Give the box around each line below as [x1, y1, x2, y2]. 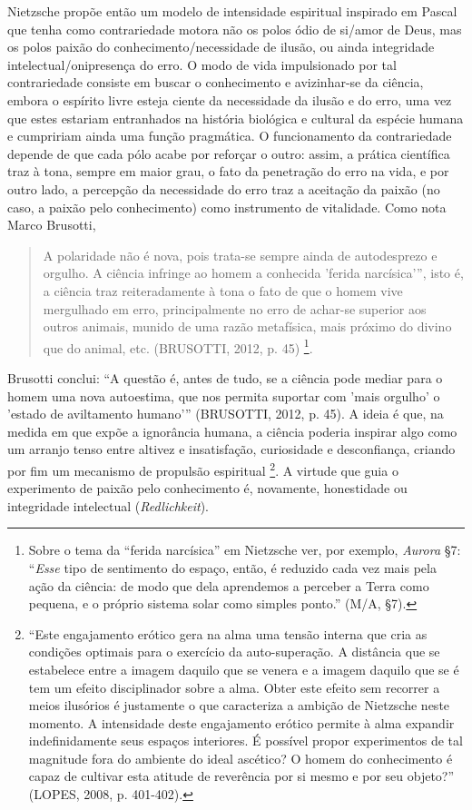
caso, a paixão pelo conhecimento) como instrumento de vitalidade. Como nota [7, 197, 447, 216]
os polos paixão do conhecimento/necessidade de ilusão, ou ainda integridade [7, 37, 435, 56]
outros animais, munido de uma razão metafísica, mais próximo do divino [43, 317, 452, 336]
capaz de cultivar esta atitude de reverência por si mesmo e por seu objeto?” [28, 766, 455, 785]
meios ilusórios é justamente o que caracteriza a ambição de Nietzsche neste [28, 696, 450, 715]
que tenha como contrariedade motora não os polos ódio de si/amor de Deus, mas [7, 19, 462, 38]
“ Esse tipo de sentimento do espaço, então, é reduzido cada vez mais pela [28, 558, 437, 577]
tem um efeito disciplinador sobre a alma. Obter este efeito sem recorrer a [28, 677, 440, 696]
